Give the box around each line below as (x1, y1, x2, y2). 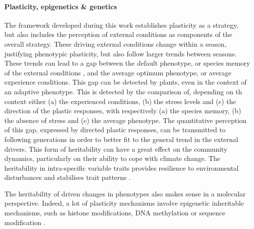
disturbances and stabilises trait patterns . (4, 172, 131, 182)
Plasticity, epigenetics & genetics (4, 1, 117, 11)
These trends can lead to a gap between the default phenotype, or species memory (4, 58, 250, 68)
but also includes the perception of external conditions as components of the (4, 29, 233, 39)
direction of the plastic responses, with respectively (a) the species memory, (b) (4, 106, 241, 116)
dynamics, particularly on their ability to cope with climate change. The (4, 153, 220, 163)
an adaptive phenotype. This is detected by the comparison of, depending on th (4, 86, 242, 96)
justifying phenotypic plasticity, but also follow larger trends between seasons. (4, 48, 237, 58)
